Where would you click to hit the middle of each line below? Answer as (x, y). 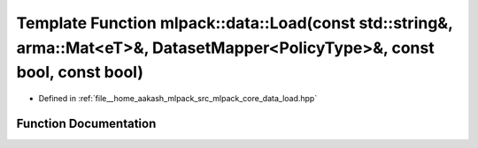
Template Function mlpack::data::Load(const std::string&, (235, 23)
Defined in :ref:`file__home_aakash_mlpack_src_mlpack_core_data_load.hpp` (178, 99)
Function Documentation (86, 123)
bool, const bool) (80, 73)
